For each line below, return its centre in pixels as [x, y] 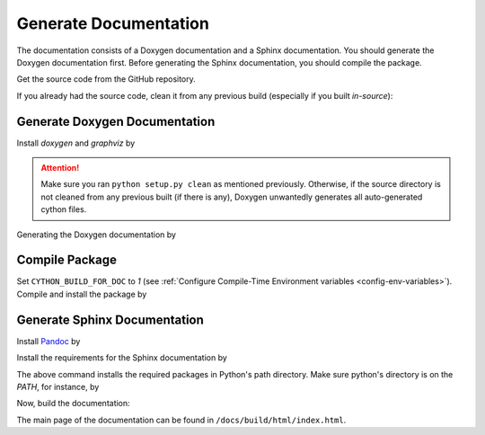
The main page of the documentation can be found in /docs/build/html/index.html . [181, 420]
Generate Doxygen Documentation [116, 121]
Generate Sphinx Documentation [110, 320]
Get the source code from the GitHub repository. [106, 79]
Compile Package [66, 260]
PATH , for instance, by [58, 386]
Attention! [60, 168]
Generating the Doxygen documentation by [97, 235]
